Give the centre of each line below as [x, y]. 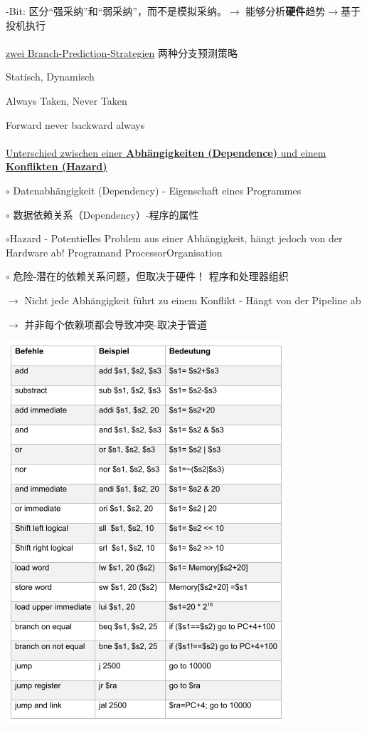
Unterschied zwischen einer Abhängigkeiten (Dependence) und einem [166, 152]
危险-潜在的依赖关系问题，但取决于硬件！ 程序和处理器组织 [151, 276]
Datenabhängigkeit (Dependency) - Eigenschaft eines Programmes [157, 190]
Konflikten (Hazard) [57, 166]
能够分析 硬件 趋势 [286, 11]
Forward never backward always [75, 124]
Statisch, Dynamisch [50, 77]
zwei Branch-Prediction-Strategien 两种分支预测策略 [122, 52]
